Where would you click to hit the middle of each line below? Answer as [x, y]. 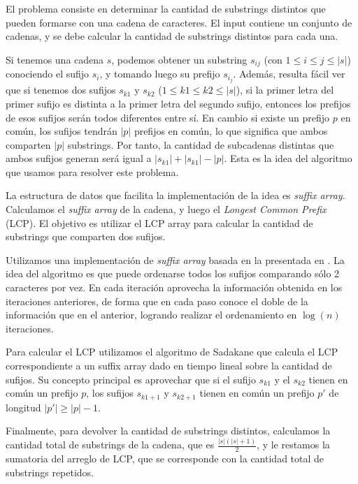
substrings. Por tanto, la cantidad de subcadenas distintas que [201, 144]
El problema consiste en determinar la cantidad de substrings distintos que [166, 8]
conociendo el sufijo [48, 74]
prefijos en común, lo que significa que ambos [231, 131]
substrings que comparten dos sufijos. [86, 236]
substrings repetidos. [50, 472]
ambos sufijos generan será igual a [79, 158]
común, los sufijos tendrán [62, 131]
